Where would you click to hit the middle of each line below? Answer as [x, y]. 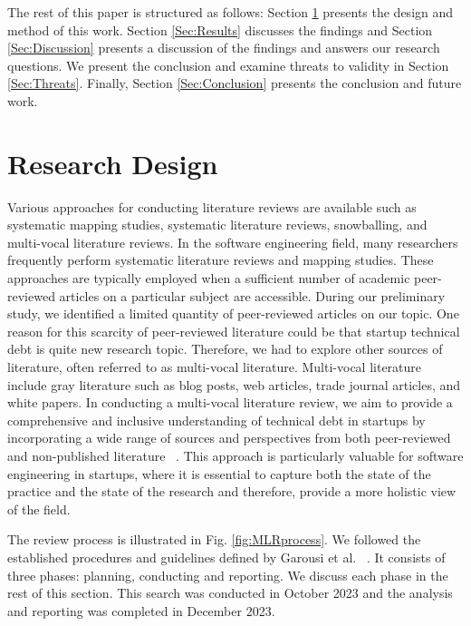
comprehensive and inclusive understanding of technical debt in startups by [216, 420]
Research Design [113, 163]
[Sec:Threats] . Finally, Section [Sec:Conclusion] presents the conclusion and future [235, 83]
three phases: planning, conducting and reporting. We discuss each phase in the [228, 575]
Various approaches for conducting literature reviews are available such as [212, 206]
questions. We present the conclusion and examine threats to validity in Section [228, 65]
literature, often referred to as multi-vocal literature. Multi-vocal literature [215, 367]
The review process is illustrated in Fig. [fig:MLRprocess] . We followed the [214, 539]
